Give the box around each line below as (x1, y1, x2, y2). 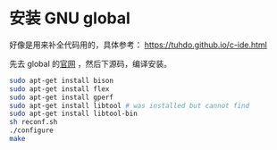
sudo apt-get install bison (9, 76, 114, 85)
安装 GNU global (9, 8, 131, 29)
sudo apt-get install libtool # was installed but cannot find (9, 101, 250, 110)
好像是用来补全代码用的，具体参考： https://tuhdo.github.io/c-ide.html (9, 39, 268, 50)
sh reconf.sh (9, 118, 58, 127)
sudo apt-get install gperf (9, 93, 114, 102)
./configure (9, 126, 54, 135)
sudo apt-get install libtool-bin (9, 109, 138, 119)
